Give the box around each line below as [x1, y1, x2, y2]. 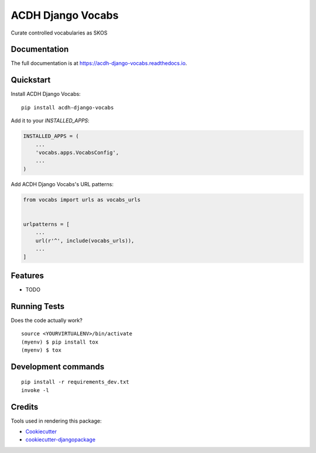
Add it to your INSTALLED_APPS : [11, 117, 90, 124]
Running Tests [11, 301, 64, 311]
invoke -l [21, 387, 49, 393]
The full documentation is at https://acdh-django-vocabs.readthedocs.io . [11, 60, 187, 67]
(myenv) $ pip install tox [21, 338, 99, 345]
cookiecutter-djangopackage [25, 436, 96, 443]
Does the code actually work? [11, 317, 83, 324]
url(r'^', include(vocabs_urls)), [35, 237, 135, 244]
